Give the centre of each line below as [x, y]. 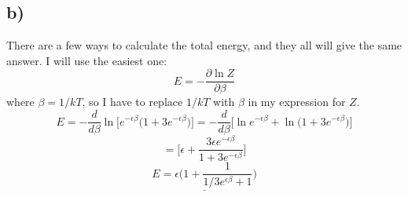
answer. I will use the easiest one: [87, 60]
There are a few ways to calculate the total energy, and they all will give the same [204, 45]
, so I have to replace [132, 102]
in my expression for [297, 102]
